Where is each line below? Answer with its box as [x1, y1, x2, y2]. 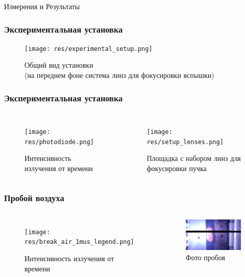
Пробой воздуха [4, 191, 64, 204]
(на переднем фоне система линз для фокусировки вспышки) [24, 70, 214, 80]
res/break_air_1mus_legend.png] [24, 238, 134, 246]
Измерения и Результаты [4, 1, 80, 11]
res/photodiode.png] [24, 138, 94, 146]
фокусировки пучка [146, 162, 207, 173]
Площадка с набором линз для [146, 153, 241, 163]
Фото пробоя [185, 252, 226, 263]
